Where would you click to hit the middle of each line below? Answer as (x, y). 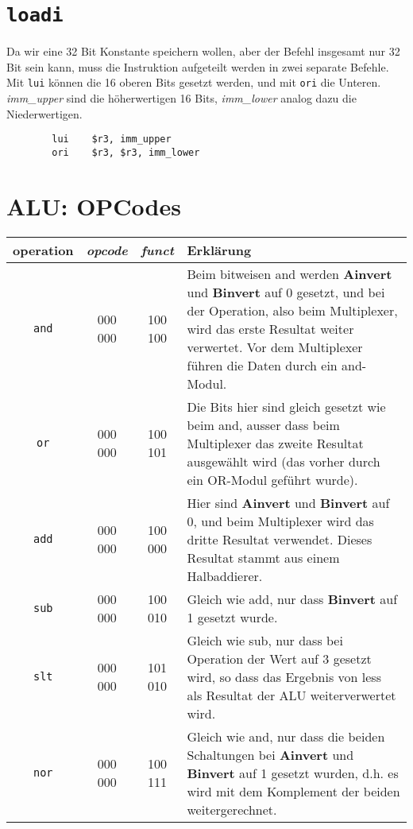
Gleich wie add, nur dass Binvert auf (292, 599)
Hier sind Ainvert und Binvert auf (288, 502)
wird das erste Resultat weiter (270, 328)
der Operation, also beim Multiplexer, (292, 310)
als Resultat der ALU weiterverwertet (291, 695)
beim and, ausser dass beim (263, 424)
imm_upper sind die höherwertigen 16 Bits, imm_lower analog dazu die (181, 98)
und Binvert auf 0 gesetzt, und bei (286, 292)
